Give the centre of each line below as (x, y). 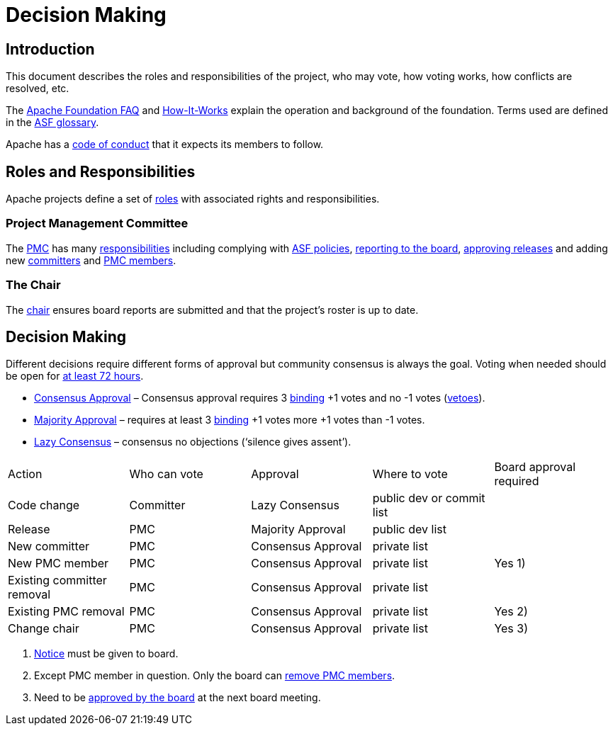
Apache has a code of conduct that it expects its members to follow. (165, 144)
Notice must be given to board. (106, 654)
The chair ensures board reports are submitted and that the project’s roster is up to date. (212, 310)
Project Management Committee (97, 223)
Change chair (44, 629)
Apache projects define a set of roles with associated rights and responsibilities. (193, 199)
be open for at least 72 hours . (75, 376)
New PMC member (58, 563)
